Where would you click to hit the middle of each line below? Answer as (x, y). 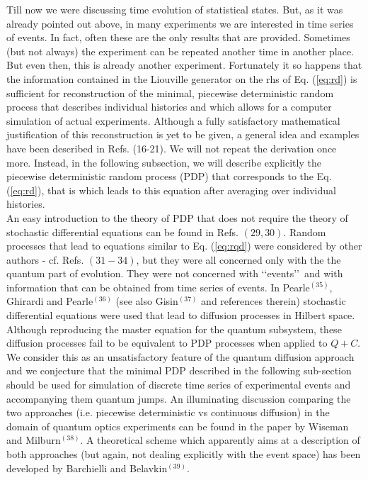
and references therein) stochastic (274, 301)
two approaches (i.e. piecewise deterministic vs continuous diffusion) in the (168, 412)
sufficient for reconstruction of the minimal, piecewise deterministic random (170, 93)
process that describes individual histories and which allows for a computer (169, 107)
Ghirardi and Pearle (50, 301)
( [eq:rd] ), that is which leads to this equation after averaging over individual (171, 190)
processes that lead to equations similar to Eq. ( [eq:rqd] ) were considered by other (184, 246)
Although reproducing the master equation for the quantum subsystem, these (174, 329)
